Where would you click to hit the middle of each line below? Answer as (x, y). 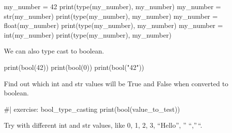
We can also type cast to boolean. (54, 51)
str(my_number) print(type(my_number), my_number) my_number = (111, 16)
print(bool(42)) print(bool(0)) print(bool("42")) (74, 67)
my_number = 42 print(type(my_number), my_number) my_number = (113, 6)
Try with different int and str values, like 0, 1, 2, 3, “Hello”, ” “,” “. (103, 125)
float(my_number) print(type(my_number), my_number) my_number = (114, 25)
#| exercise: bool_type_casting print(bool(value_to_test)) (92, 109)
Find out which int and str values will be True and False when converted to (116, 83)
